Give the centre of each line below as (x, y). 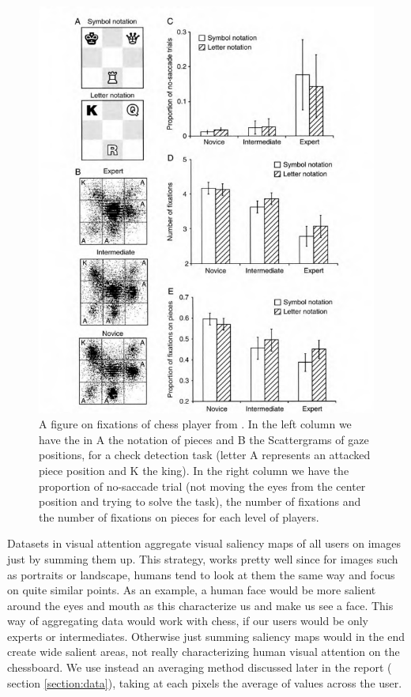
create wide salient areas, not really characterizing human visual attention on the (204, 652)
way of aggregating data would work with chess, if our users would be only (188, 621)
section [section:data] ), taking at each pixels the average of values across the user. (205, 682)
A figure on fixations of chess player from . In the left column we (195, 424)
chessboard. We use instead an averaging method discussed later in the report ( (200, 667)
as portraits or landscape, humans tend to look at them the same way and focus (201, 574)
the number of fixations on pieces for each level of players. (179, 516)
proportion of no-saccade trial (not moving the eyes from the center (202, 486)
